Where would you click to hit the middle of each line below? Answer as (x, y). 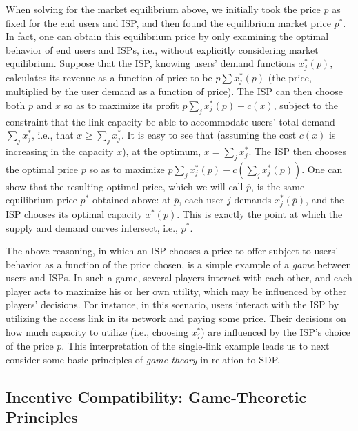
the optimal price (42, 169)
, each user (201, 200)
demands (253, 200)
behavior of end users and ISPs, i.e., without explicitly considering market (162, 49)
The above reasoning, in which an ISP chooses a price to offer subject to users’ (172, 251)
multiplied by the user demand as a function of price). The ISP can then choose (174, 91)
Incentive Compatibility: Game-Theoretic (156, 396)
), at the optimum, (162, 151)
